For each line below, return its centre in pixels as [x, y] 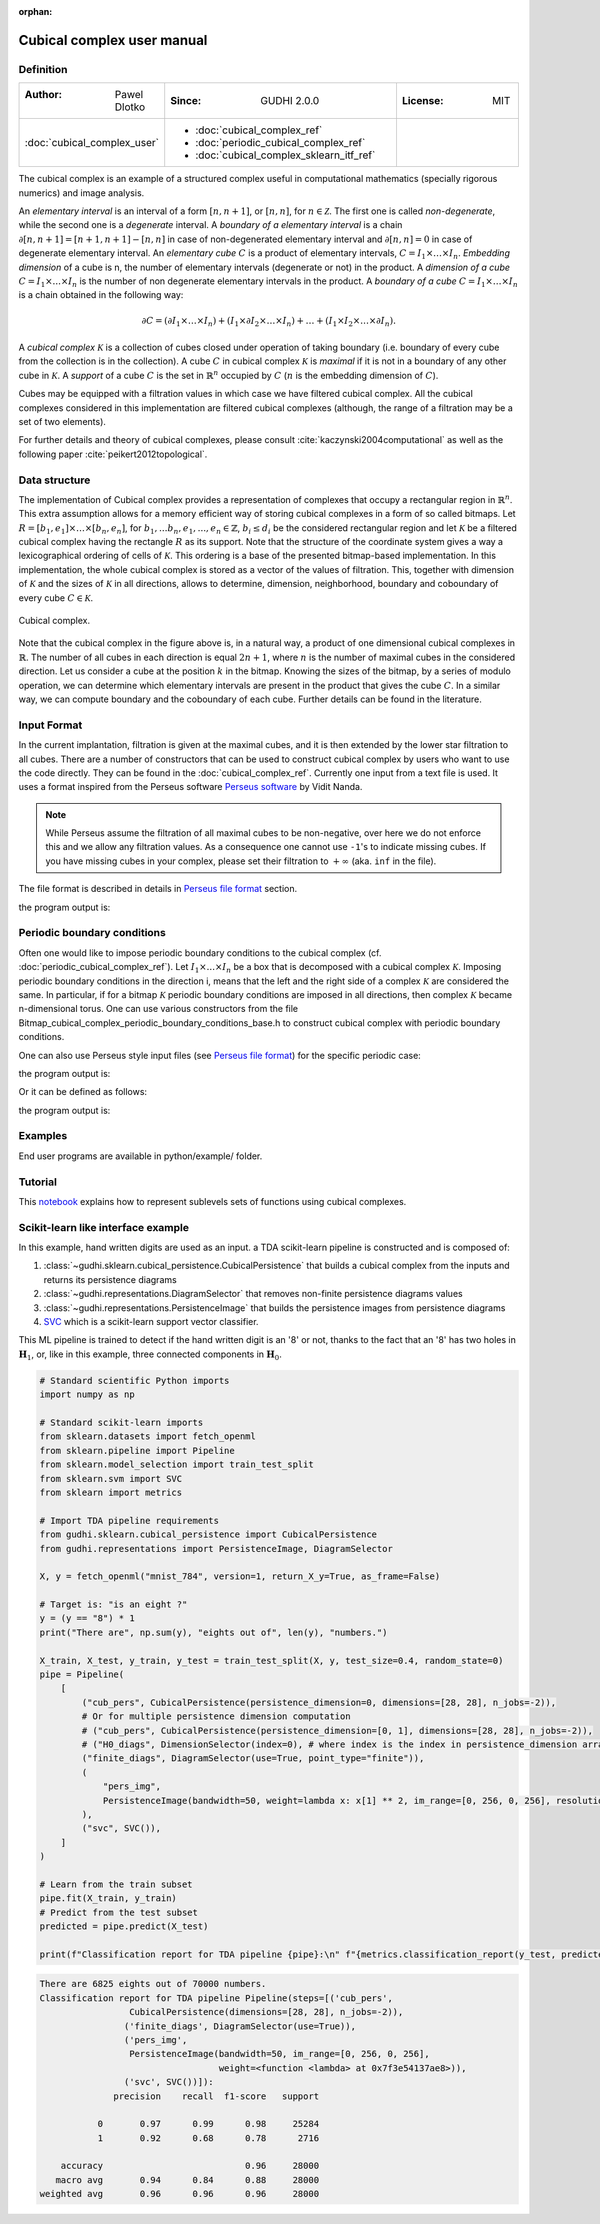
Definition [43, 69]
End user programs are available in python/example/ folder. [140, 1156]
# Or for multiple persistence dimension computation [216, 1716]
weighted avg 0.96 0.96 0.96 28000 [179, 2194]
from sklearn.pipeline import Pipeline [137, 1450]
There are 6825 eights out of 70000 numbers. [153, 1984]
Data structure [54, 480]
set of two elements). [62, 421]
